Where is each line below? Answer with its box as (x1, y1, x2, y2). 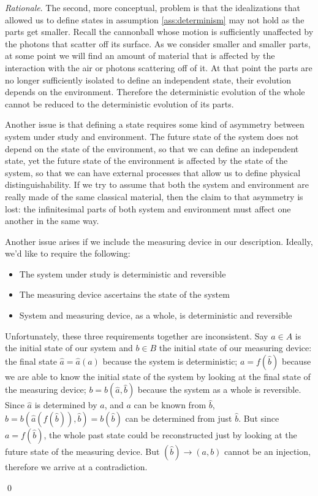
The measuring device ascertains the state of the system (19, 288, 230, 301)
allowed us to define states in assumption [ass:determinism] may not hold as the (5, 13, 305, 26)
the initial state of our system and (5, 341, 133, 354)
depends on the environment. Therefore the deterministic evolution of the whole (5, 85, 305, 98)
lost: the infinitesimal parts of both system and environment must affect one (5, 202, 291, 215)
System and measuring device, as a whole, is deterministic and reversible (19, 309, 292, 322)
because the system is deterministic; (102, 354, 238, 367)
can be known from (134, 398, 206, 411)
